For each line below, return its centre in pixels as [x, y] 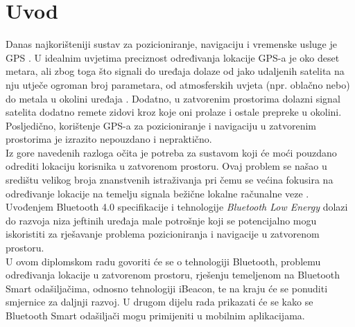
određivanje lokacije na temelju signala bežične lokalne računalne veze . [157, 193]
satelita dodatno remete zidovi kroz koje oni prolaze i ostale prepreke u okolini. [174, 112]
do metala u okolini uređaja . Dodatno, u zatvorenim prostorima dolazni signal [173, 98]
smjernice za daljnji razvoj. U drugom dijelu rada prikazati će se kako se [159, 302]
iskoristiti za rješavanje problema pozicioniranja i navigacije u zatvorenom [163, 234]
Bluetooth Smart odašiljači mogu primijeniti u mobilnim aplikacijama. [155, 315]
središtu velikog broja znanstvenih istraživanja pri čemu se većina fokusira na [170, 180]
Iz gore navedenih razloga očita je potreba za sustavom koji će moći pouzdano [171, 152]
